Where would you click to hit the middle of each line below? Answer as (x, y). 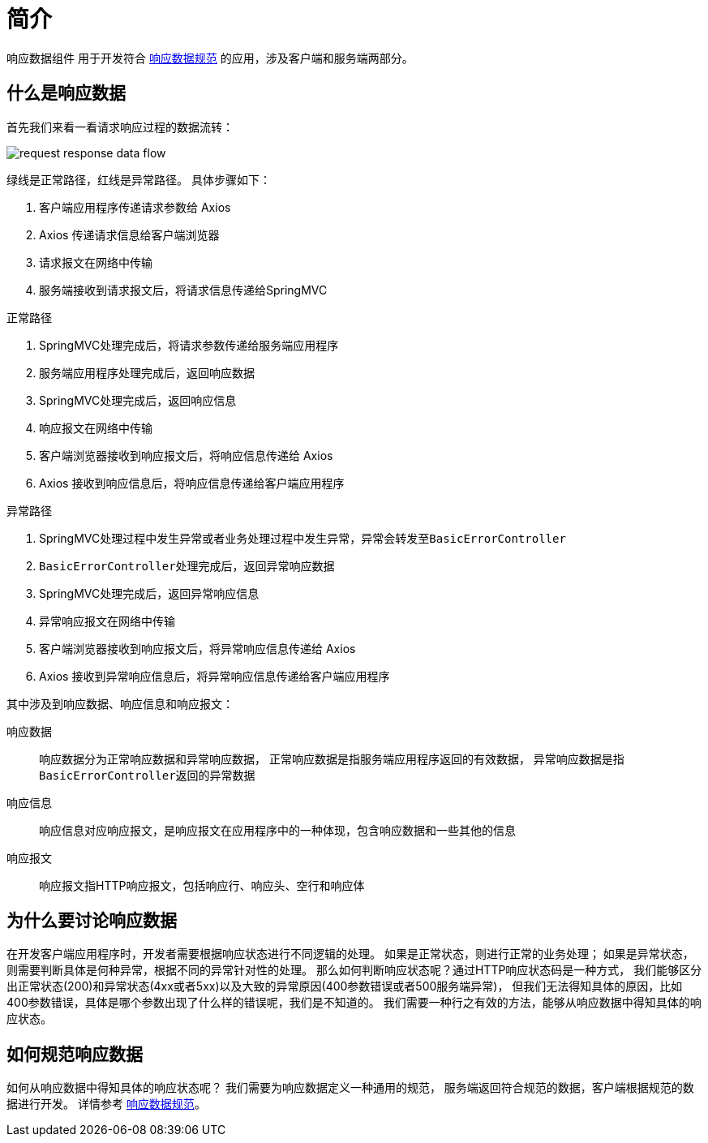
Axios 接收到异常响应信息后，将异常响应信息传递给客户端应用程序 (215, 676)
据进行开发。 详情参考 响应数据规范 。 (106, 1104)
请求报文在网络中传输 (96, 262)
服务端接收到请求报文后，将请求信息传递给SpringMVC (183, 290)
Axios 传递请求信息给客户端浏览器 (129, 234)
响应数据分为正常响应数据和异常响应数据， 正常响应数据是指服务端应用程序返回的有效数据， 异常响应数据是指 (332, 758)
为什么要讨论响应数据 (92, 921)
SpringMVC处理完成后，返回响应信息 (138, 400)
